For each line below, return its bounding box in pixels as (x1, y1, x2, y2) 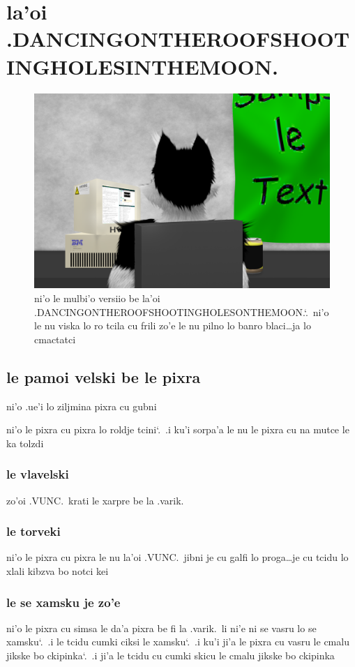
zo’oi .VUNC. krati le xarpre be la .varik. (6, 493, 184, 507)
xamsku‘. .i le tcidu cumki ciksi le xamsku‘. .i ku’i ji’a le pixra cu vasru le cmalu (6, 634, 349, 649)
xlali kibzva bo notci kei (6, 563, 109, 578)
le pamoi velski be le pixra (6, 366, 201, 387)
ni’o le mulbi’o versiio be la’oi (34, 291, 160, 305)
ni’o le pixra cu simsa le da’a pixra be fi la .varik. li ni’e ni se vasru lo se (6, 620, 317, 635)
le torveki (6, 523, 61, 540)
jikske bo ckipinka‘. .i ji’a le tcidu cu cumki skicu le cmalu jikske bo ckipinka (6, 647, 335, 662)
